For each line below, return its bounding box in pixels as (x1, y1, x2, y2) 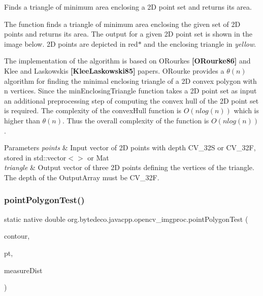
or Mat (87, 152, 109, 162)
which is (234, 105, 259, 116)
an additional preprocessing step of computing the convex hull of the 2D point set (4, 95, 259, 106)
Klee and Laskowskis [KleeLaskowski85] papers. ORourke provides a (4, 65, 224, 76)
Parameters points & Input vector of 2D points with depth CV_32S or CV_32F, (4, 142, 256, 153)
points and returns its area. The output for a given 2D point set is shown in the (4, 28, 252, 39)
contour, (4, 231, 30, 241)
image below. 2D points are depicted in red (4, 38, 138, 49)
